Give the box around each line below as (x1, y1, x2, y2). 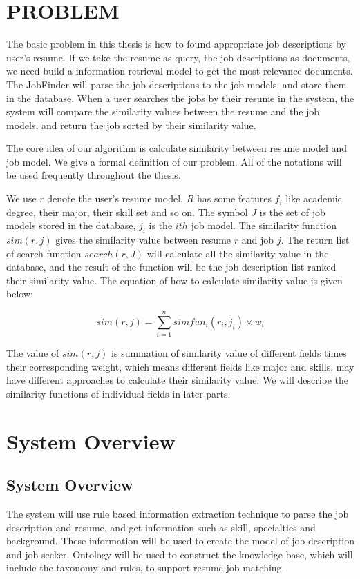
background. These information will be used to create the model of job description (6, 533, 355, 548)
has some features (196, 191, 272, 206)
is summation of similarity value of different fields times (111, 346, 347, 360)
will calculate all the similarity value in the (146, 246, 329, 260)
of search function (6, 246, 82, 260)
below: (6, 286, 33, 301)
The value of (6, 346, 59, 360)
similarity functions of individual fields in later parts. (6, 386, 231, 400)
